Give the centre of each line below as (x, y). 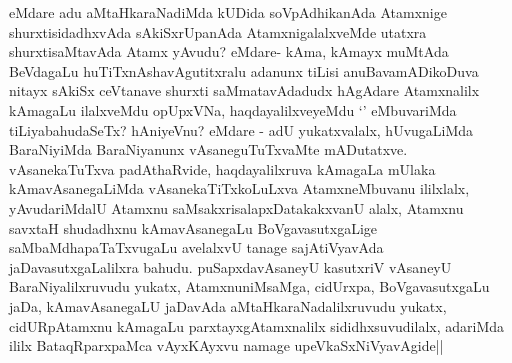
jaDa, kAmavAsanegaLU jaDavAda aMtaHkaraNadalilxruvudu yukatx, (228, 305)
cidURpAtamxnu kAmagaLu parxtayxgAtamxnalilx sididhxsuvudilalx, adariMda (257, 325)
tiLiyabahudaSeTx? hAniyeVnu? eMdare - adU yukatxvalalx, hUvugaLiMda (241, 129)
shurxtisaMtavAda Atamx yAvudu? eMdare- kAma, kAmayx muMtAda (229, 51)
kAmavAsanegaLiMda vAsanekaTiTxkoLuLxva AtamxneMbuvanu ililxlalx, (239, 188)
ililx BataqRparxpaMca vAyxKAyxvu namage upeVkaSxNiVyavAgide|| (226, 345)
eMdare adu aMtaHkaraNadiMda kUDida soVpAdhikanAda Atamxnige (228, 12)
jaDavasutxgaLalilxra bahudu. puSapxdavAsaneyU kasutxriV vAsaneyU (230, 266)
